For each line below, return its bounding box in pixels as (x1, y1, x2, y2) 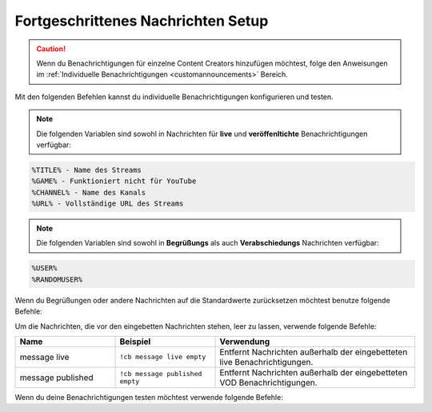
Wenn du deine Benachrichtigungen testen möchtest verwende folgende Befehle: (14, 392, 283, 402)
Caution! (36, 44, 66, 54)
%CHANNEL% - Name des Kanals (31, 188, 146, 197)
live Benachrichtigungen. (219, 356, 314, 367)
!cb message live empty (119, 353, 206, 362)
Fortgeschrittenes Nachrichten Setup (14, 12, 269, 30)
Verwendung (219, 336, 270, 347)
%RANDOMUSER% (31, 274, 83, 284)
